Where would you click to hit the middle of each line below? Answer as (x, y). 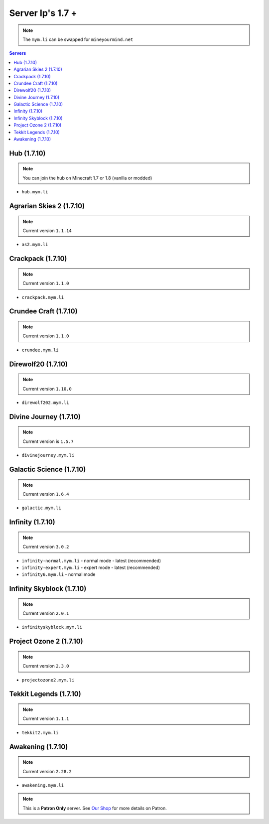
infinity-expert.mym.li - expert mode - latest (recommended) (91, 567)
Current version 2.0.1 (46, 613)
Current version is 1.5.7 (48, 441)
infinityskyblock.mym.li (52, 627)
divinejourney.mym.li (48, 455)
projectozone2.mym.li (48, 680)
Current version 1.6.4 (46, 494)
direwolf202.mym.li (45, 403)
